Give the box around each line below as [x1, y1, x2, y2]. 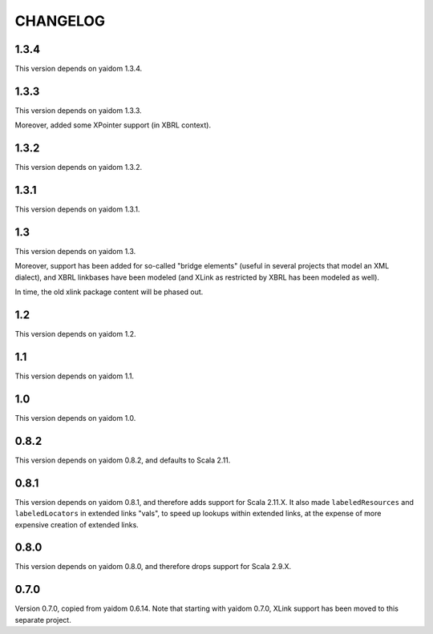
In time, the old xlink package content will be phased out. [14, 287, 204, 297]
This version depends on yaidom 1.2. [14, 329, 136, 339]
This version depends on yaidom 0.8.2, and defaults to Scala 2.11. [14, 455, 231, 465]
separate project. [14, 615, 71, 624]
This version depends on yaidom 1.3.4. [14, 64, 143, 74]
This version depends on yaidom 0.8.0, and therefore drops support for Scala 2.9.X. [14, 562, 292, 571]
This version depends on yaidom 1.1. [14, 371, 135, 381]
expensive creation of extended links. [14, 519, 140, 529]
